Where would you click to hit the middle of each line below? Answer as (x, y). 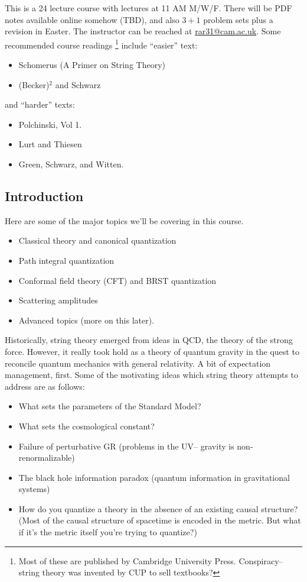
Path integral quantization (66, 260)
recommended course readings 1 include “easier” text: (101, 44)
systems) (34, 489)
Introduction (44, 195)
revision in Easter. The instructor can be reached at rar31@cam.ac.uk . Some (143, 31)
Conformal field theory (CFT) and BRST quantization (117, 280)
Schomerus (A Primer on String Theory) (92, 65)
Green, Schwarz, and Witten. (71, 164)
